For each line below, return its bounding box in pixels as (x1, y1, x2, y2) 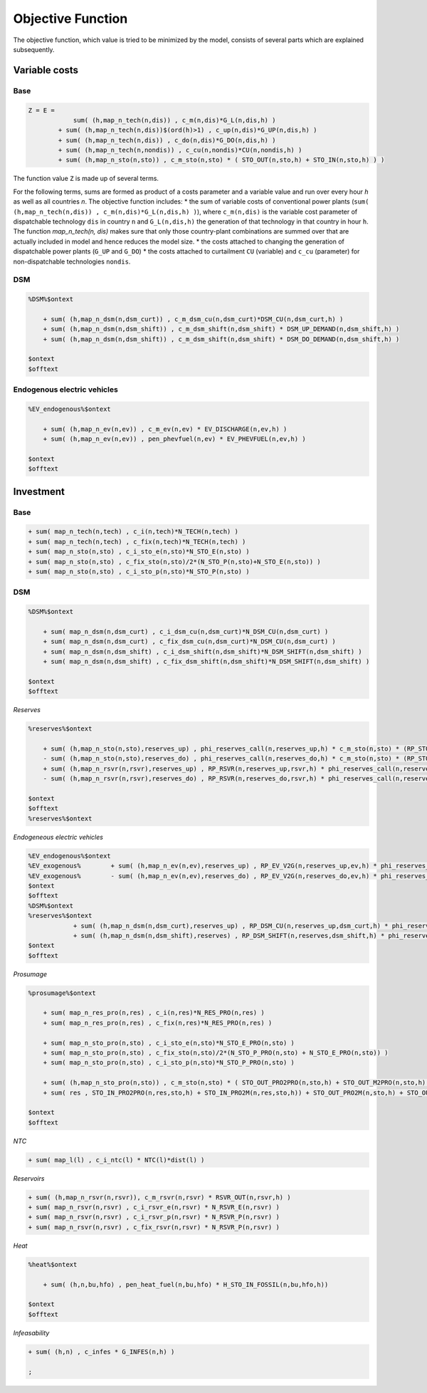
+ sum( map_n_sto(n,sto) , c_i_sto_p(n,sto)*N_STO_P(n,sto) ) (28, 568, 250, 576)
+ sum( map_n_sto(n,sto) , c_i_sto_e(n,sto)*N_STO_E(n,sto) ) (28, 548, 250, 555)
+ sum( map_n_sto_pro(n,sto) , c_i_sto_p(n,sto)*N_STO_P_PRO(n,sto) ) (43, 1058, 295, 1067)
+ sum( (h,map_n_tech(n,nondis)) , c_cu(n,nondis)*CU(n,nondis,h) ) (58, 146, 302, 155)
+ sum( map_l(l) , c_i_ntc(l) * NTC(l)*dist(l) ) (28, 1156, 205, 1164)
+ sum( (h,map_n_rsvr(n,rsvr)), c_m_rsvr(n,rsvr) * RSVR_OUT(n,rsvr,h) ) (28, 1193, 291, 1201)
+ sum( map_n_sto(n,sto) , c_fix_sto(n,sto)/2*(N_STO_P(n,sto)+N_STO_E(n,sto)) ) (28, 558, 322, 565)
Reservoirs (13, 1174, 45, 1182)
